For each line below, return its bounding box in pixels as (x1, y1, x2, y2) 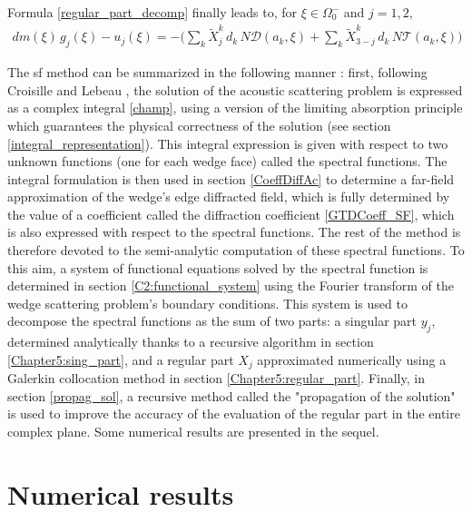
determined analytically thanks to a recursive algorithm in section (7, 332, 374, 351)
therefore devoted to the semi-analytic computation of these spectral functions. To (7, 241, 465, 260)
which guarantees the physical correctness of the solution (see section (7, 115, 391, 134)
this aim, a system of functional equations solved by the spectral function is (7, 258, 428, 277)
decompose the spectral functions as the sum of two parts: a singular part (7, 311, 418, 330)
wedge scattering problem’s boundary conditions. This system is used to (7, 293, 408, 312)
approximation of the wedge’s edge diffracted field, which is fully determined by (7, 187, 450, 206)
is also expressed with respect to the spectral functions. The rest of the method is (7, 222, 461, 241)
